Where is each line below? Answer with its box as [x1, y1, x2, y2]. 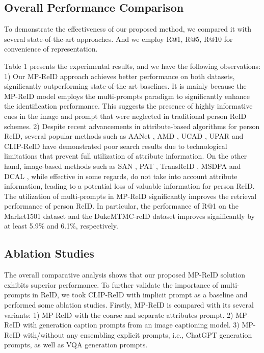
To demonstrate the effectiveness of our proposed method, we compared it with [4, 23, 251, 34]
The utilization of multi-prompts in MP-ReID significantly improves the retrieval [4, 190, 257, 201]
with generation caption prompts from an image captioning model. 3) [22, 319, 240, 330]
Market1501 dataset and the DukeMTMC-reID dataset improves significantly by [4, 210, 255, 221]
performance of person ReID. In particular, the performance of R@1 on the [4, 200, 239, 211]
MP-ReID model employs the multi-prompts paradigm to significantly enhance [4, 90, 250, 101]
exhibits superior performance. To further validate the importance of [4, 279, 219, 290]
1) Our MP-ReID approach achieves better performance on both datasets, [4, 70, 235, 81]
